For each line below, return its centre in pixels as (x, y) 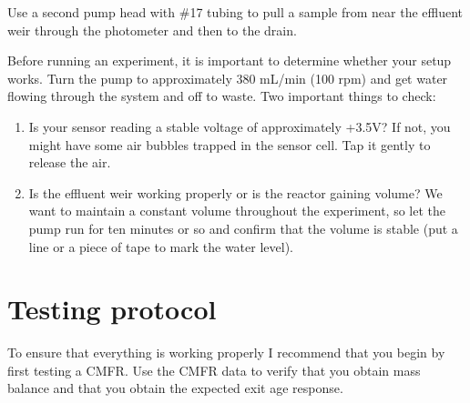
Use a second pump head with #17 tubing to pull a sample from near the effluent (235, 12)
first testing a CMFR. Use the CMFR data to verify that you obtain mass (214, 370)
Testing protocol (112, 309)
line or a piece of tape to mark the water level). (161, 246)
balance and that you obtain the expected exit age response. (175, 388)
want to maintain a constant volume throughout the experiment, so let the (237, 211)
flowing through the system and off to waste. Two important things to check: (222, 96)
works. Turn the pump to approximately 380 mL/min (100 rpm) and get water (228, 78)
